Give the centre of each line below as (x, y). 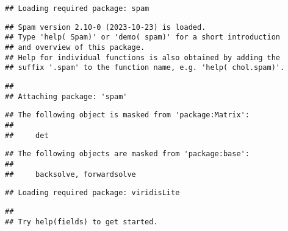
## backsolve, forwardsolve (70, 174)
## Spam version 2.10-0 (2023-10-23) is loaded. (106, 27)
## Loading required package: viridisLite (92, 193)
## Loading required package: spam (77, 9)
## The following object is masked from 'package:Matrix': (127, 115)
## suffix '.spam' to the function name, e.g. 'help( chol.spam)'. (145, 68)
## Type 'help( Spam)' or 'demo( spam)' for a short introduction (143, 37)
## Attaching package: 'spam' (66, 96)
